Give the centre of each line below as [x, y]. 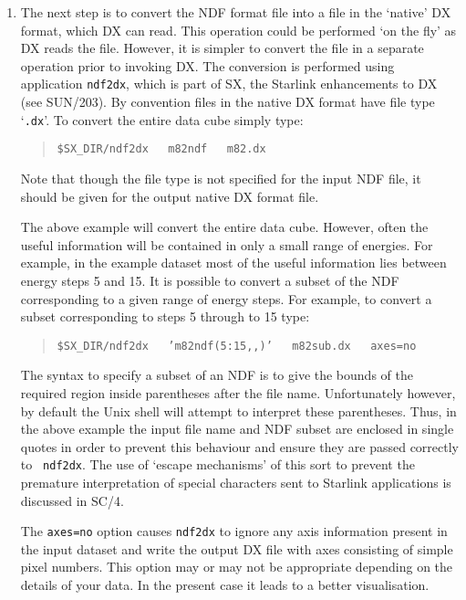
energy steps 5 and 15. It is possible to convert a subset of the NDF [210, 280]
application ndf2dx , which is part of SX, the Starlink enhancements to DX [229, 84]
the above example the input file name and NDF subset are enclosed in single [237, 429]
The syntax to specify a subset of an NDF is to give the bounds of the [217, 375]
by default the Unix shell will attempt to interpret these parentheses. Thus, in [238, 411]
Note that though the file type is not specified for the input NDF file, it [221, 178]
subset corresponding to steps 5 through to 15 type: [165, 316]
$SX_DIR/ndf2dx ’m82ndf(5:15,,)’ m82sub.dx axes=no [237, 346]
